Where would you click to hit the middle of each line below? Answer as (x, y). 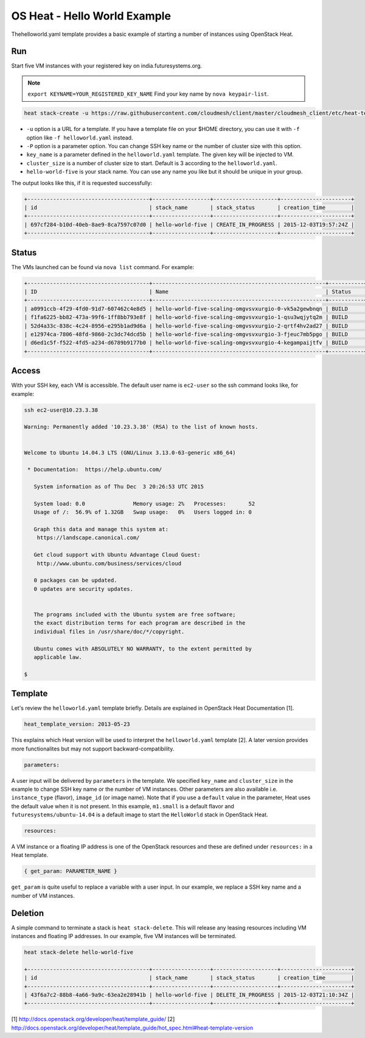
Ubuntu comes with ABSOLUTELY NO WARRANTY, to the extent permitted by (143, 648)
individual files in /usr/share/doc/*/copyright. (109, 631)
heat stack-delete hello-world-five (79, 952)
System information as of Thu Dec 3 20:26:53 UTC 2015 (119, 487)
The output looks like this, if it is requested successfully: (82, 183)
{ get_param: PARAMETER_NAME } (71, 871)
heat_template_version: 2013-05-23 (77, 724)
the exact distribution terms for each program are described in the (140, 623)
